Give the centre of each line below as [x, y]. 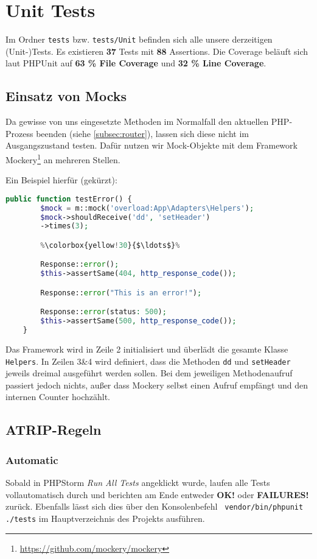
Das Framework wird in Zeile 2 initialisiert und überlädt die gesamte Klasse [147, 349]
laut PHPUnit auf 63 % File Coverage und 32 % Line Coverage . [136, 63]
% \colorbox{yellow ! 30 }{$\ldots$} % [110, 245]
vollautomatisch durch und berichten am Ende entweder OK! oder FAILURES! [157, 494]
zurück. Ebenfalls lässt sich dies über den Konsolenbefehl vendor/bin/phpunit [155, 506]
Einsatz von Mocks [66, 96]
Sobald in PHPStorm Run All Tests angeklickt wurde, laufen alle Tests [138, 483]
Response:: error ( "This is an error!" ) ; [121, 293]
